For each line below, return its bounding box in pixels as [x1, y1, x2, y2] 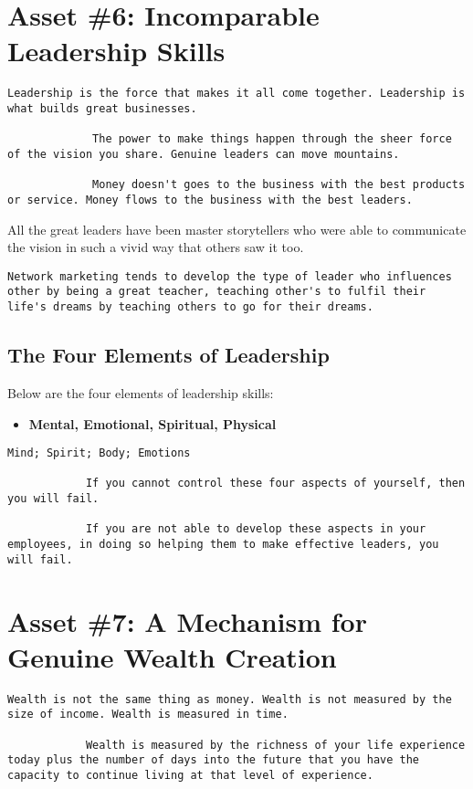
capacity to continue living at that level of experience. [7, 768, 373, 782]
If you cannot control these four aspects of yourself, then [85, 477, 466, 490]
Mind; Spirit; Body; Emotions [7, 447, 191, 460]
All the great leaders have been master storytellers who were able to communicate [7, 219, 467, 238]
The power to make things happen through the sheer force [92, 132, 452, 146]
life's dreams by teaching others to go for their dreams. [7, 300, 373, 314]
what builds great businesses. [7, 101, 197, 115]
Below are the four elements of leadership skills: [7, 383, 274, 402]
